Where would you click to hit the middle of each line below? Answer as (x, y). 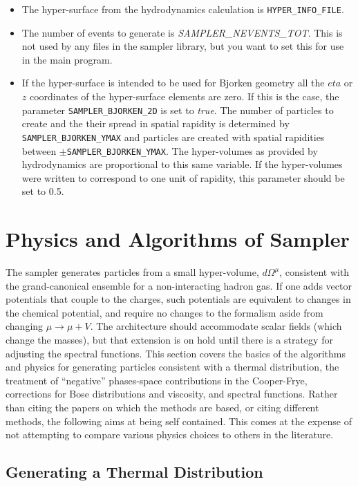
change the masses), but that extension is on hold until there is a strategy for (169, 340)
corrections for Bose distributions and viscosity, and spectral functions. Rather (172, 394)
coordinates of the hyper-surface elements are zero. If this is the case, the (184, 96)
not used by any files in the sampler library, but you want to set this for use (183, 46)
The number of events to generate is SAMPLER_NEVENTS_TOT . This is (182, 32)
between (39, 150)
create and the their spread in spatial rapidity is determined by (156, 123)
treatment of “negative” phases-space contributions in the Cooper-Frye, (157, 380)
